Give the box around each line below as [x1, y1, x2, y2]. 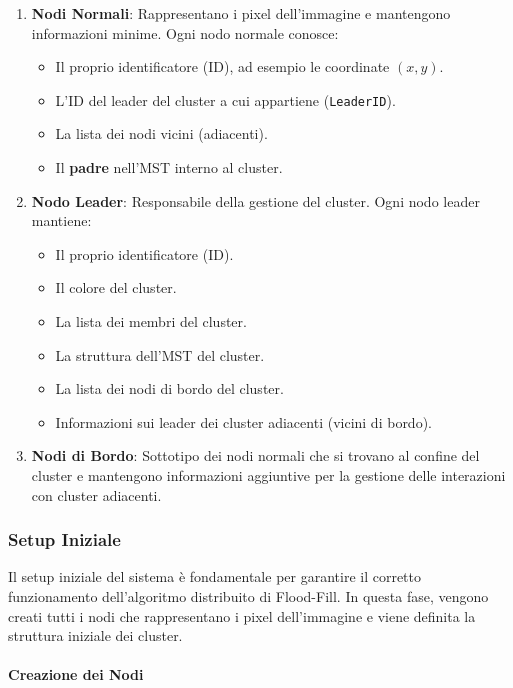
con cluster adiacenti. [31, 484, 162, 505]
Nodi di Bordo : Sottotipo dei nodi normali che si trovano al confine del [31, 445, 480, 466]
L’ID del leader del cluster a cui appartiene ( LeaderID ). [55, 89, 396, 110]
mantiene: [31, 210, 92, 231]
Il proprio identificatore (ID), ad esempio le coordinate [55, 56, 390, 77]
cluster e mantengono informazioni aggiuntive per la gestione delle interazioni [31, 464, 506, 485]
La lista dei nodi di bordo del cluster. [55, 378, 284, 399]
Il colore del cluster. [55, 277, 177, 298]
